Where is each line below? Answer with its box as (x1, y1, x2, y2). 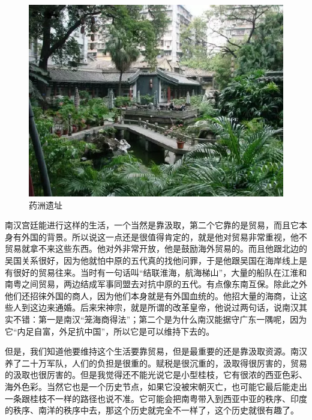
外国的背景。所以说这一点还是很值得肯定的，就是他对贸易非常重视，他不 (21, 230, 307, 243)
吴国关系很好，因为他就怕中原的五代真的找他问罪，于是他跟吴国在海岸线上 (5, 254, 299, 266)
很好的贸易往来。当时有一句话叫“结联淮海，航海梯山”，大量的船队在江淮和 (13, 266, 307, 278)
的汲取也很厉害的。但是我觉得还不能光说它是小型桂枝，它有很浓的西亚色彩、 (5, 368, 307, 381)
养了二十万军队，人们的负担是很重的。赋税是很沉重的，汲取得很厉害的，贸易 (5, 356, 307, 369)
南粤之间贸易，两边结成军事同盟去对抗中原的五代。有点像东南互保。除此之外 (5, 278, 307, 290)
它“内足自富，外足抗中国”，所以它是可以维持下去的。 (5, 324, 215, 337)
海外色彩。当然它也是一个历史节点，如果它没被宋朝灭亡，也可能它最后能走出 (5, 380, 307, 392)
